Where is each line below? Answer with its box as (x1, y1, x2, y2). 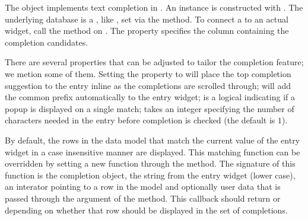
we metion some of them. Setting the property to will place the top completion (5, 67, 291, 79)
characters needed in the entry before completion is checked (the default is (5, 114, 275, 126)
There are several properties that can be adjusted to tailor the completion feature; (5, 56, 304, 68)
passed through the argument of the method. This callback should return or (5, 192, 281, 204)
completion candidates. (5, 36, 88, 48)
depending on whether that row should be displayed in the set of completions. (5, 203, 288, 216)
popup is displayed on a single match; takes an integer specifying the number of (5, 102, 294, 114)
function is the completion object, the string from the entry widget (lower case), (5, 168, 296, 181)
